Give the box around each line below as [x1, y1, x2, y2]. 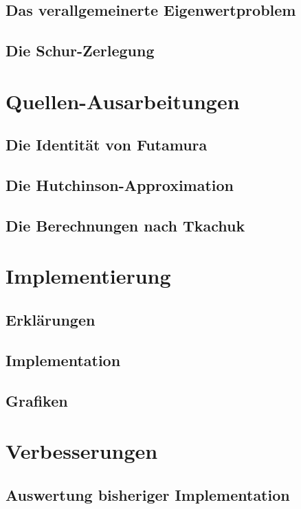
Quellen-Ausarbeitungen [5, 87, 240, 115]
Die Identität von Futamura [5, 134, 208, 155]
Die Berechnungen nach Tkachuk [5, 214, 245, 236]
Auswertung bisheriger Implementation [5, 484, 290, 505]
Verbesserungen [5, 437, 158, 465]
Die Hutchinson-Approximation [5, 174, 234, 196]
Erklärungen [5, 309, 96, 330]
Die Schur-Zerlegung [5, 40, 155, 61]
